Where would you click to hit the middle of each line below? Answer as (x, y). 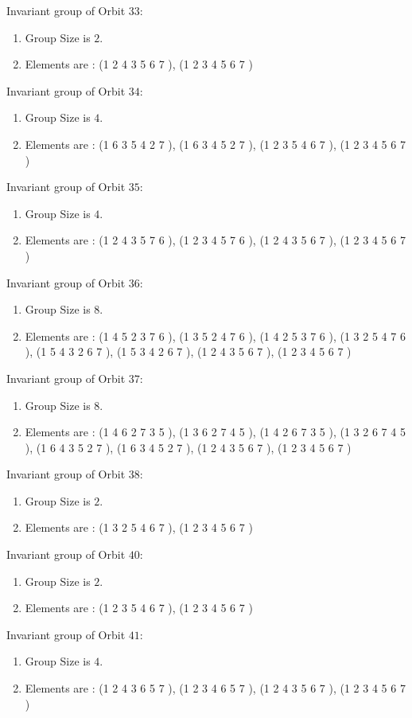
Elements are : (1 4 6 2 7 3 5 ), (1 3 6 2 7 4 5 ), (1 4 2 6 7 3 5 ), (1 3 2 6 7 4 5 (215, 432)
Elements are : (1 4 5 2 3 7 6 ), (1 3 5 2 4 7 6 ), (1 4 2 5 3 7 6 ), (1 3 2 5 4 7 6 (215, 336)
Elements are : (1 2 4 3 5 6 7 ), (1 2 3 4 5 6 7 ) (139, 64)
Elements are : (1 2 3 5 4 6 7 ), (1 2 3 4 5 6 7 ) (139, 608)
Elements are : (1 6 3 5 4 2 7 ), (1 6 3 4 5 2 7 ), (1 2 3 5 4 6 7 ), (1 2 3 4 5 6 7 (215, 144)
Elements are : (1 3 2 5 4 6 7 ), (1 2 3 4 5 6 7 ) (139, 527)
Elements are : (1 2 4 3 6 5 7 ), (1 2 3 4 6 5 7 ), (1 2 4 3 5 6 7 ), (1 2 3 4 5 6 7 (215, 688)
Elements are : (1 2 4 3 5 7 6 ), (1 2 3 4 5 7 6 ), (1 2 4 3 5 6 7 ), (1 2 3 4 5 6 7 (215, 240)
